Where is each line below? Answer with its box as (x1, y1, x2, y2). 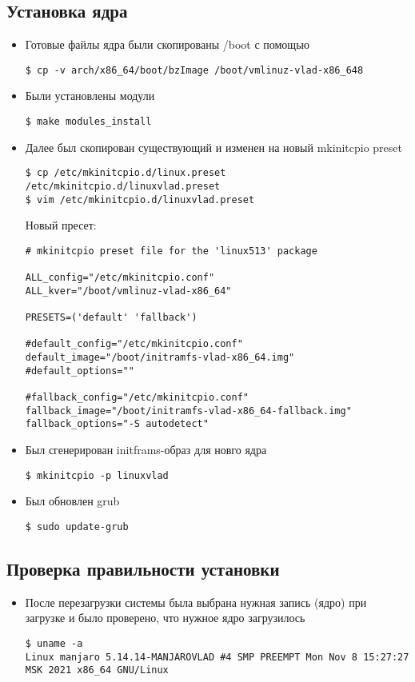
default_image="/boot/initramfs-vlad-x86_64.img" (25, 352, 295, 364)
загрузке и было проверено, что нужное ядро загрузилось (25, 609, 305, 626)
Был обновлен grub (25, 493, 120, 509)
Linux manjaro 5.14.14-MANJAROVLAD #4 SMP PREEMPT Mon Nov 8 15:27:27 (25, 651, 409, 663)
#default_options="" (25, 365, 134, 377)
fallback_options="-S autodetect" (25, 418, 209, 430)
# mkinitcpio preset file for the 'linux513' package (25, 245, 317, 257)
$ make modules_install (25, 116, 152, 128)
